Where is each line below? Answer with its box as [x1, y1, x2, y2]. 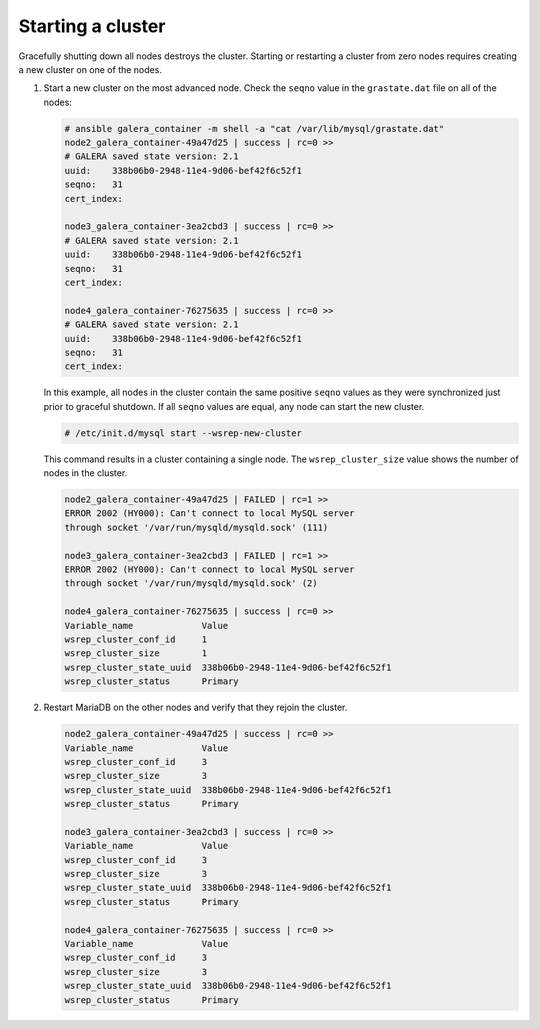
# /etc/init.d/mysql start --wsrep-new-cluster [64, 427, 302, 439]
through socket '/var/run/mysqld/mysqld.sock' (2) [64, 578, 319, 589]
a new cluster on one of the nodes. [18, 63, 162, 75]
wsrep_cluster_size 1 [64, 648, 208, 659]
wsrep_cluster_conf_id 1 [64, 633, 208, 645]
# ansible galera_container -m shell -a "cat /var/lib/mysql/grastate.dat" [64, 123, 445, 134]
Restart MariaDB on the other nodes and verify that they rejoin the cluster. [43, 701, 348, 714]
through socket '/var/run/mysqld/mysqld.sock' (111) [64, 521, 329, 533]
